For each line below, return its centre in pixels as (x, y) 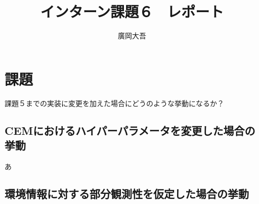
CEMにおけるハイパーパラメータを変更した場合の (130, 130)
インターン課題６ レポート (132, 11)
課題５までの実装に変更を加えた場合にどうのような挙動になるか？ (114, 103)
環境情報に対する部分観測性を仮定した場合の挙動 (127, 193)
